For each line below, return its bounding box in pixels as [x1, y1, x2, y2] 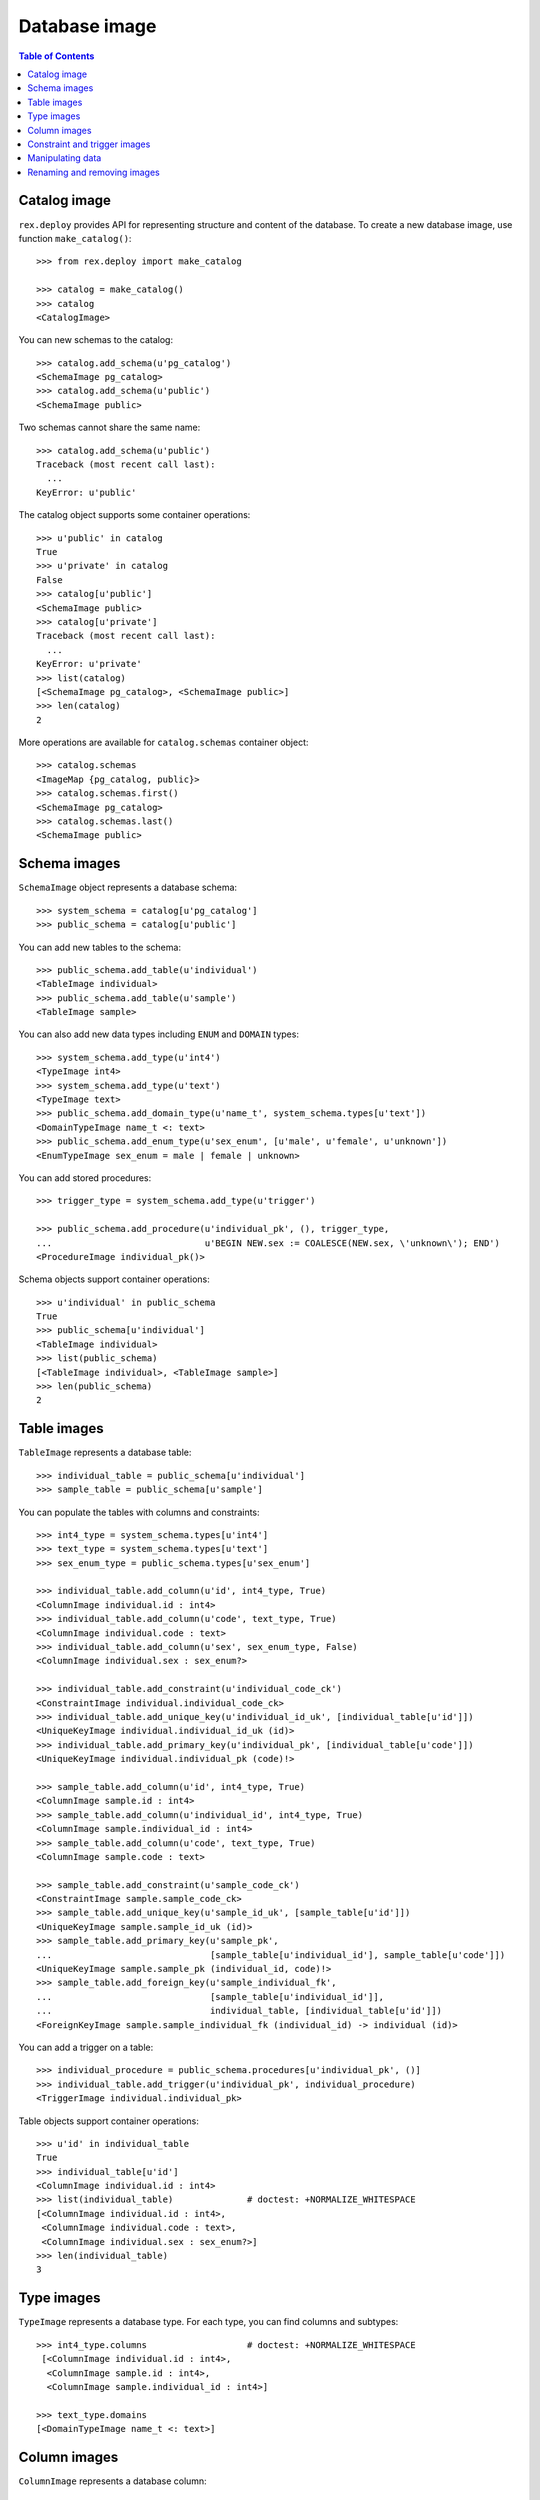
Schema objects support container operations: [18, 1273, 210, 1285]
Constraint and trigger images [27, 138, 151, 150]
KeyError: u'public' [36, 486, 137, 498]
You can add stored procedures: [18, 1171, 152, 1184]
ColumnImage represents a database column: [18, 2475, 207, 2487]
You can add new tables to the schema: [18, 941, 182, 953]
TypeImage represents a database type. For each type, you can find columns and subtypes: [18, 2316, 399, 2328]
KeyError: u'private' [36, 658, 142, 670]
